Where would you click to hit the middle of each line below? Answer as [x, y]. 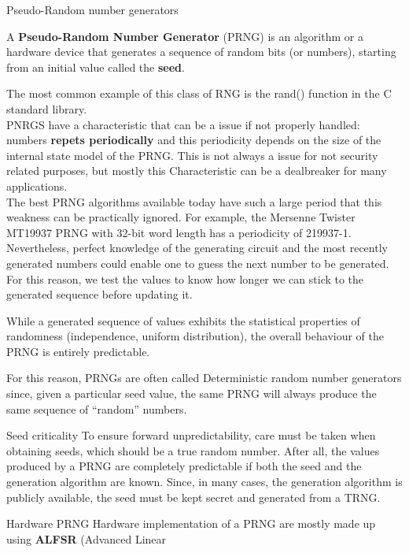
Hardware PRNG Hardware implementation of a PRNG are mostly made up [191, 523]
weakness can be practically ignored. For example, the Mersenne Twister [181, 217]
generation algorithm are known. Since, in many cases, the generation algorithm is [204, 482]
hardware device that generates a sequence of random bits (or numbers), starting [201, 52]
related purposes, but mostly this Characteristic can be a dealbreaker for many [197, 171]
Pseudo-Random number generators [92, 9]
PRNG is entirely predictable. [78, 351]
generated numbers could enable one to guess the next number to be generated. [198, 263]
